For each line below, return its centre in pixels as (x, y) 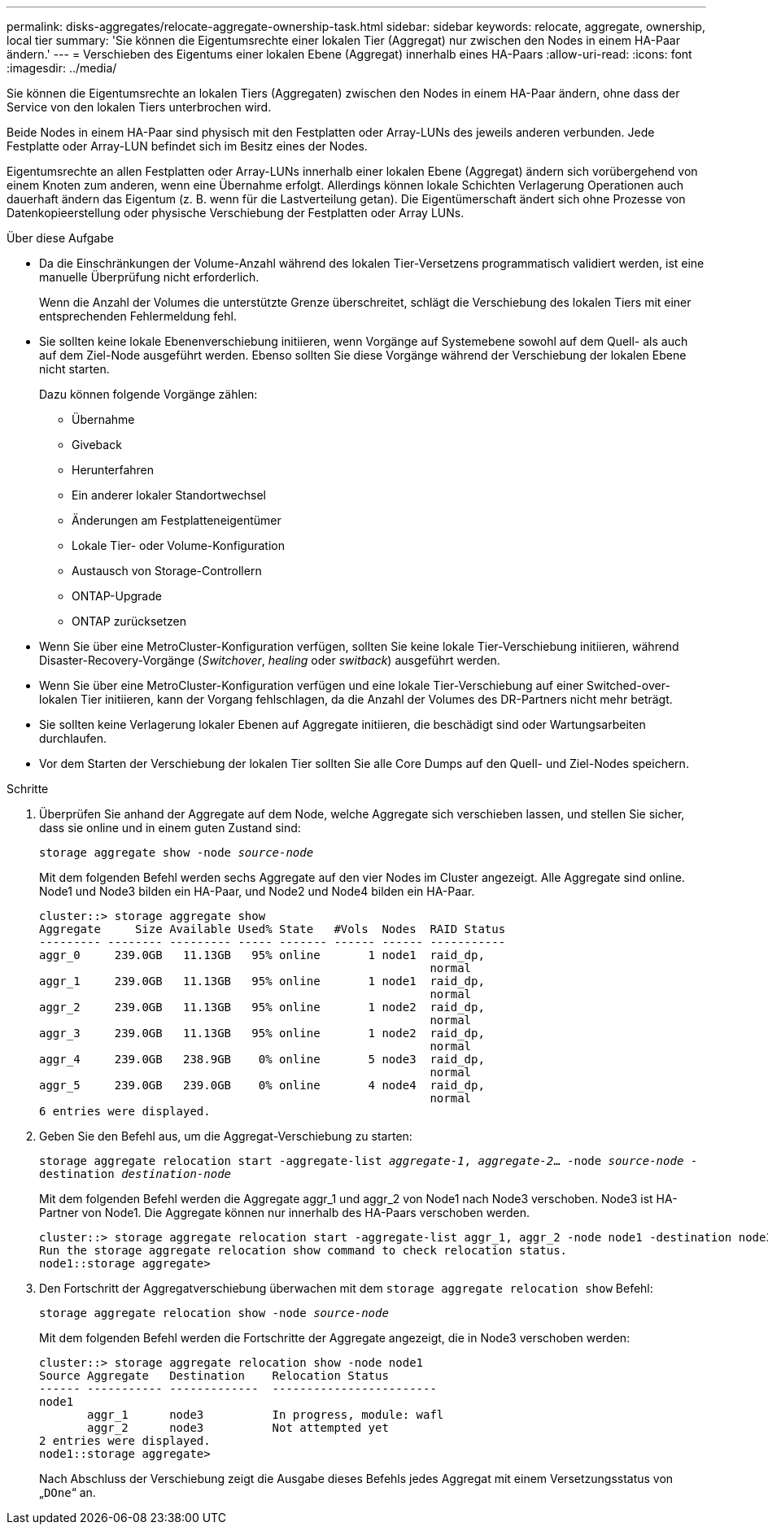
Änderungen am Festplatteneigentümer (177, 520)
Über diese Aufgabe (60, 238)
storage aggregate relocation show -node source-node (214, 1313)
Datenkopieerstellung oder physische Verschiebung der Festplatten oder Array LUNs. (236, 213)
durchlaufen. (73, 738)
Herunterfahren (113, 470)
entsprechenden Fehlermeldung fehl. (138, 316)
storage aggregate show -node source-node (177, 853)
